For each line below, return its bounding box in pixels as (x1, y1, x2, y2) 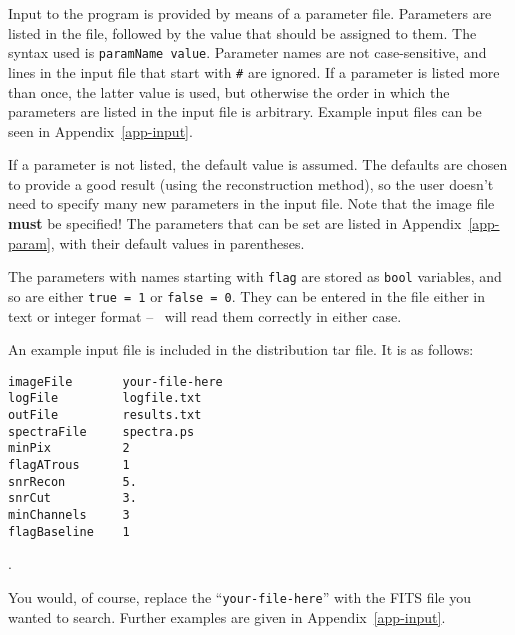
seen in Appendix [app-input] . (8, 120, 193, 141)
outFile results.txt (8, 408, 202, 423)
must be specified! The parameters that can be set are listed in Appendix (8, 213, 462, 234)
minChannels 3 (8, 508, 130, 522)
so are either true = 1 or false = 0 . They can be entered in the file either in (8, 285, 486, 306)
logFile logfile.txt (8, 391, 202, 406)
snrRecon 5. (8, 474, 137, 489)
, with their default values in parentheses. (50, 232, 305, 253)
